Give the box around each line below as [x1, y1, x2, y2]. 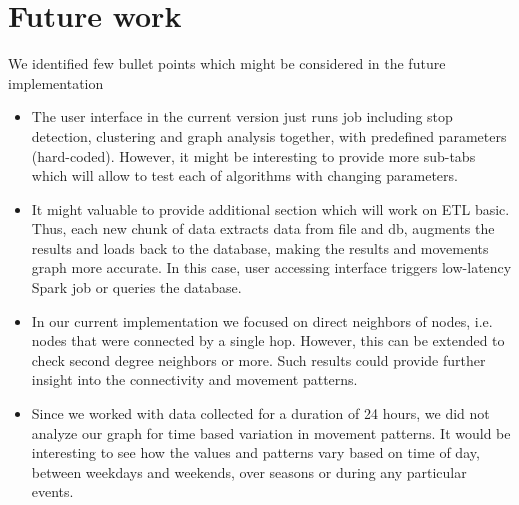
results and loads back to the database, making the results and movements [31, 237, 489, 258]
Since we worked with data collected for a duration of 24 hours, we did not [31, 403, 490, 424]
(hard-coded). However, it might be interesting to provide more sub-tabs [31, 145, 476, 166]
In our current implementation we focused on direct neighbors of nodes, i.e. [31, 310, 493, 331]
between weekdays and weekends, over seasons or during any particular [31, 461, 467, 482]
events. [31, 481, 74, 502]
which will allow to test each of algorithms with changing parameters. [31, 165, 458, 186]
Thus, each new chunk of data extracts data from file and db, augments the [31, 218, 495, 239]
